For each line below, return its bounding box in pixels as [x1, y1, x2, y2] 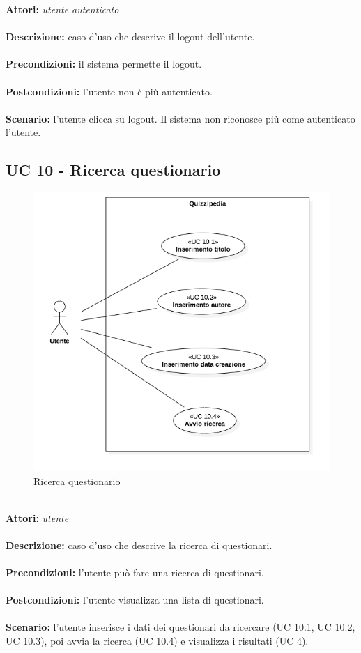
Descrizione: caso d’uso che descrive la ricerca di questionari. [6, 537, 272, 552]
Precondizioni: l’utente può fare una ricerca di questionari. [6, 565, 264, 580]
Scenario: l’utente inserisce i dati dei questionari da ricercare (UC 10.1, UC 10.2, [6, 620, 355, 634]
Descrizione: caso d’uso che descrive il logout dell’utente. [6, 29, 255, 44]
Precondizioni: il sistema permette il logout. [6, 56, 202, 71]
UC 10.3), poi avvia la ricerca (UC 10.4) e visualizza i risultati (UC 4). [6, 633, 309, 648]
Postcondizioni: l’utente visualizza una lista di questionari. [6, 592, 264, 607]
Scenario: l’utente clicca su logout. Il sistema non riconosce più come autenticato [6, 111, 355, 125]
